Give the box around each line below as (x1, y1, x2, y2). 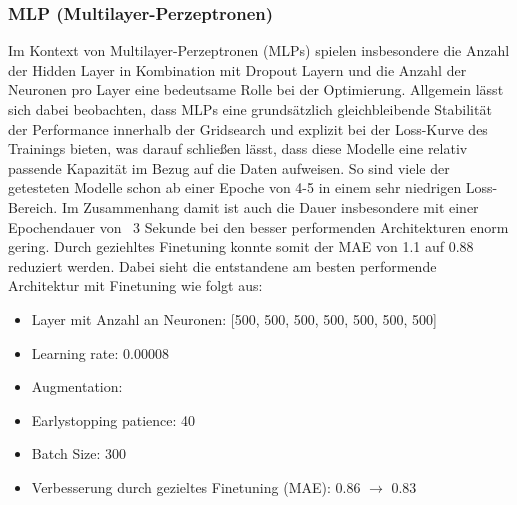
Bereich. (8, 196, 58, 217)
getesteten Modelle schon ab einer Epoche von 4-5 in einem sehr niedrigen (8, 177, 462, 198)
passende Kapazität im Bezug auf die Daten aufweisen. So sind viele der (8, 157, 450, 178)
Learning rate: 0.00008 (31, 342, 169, 363)
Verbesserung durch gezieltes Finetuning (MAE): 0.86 (31, 476, 361, 497)
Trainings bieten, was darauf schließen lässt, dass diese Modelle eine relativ (8, 138, 468, 159)
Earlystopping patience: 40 (31, 409, 196, 430)
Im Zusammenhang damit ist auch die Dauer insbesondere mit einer (61, 196, 479, 217)
